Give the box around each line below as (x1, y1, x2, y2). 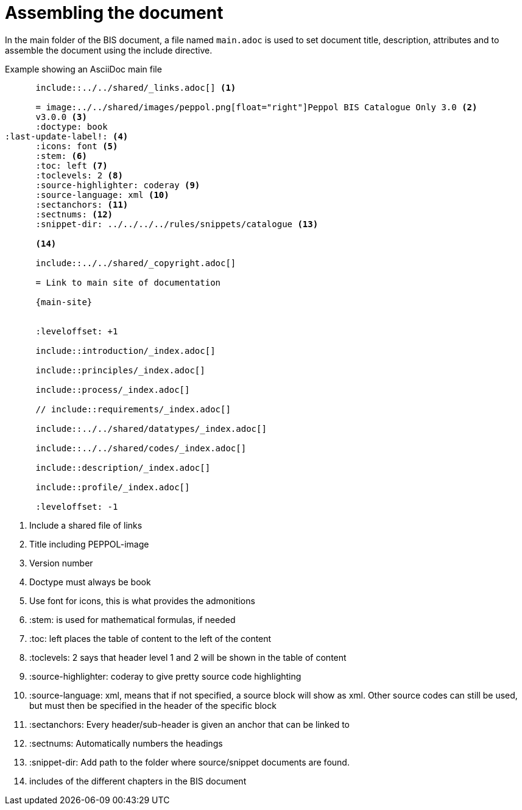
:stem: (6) (35, 150, 87, 161)
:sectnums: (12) (35, 209, 113, 219)
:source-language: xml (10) (35, 189, 169, 200)
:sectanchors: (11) (35, 199, 129, 210)
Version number (29, 557, 93, 568)
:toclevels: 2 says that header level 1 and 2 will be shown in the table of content (29, 652, 347, 663)
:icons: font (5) (35, 141, 118, 151)
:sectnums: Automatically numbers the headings (29, 738, 223, 748)
